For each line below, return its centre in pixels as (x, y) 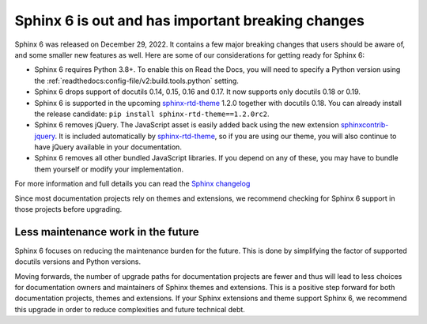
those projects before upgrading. (68, 209)
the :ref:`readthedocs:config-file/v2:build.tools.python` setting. (136, 81)
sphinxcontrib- (365, 125)
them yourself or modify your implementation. (109, 169)
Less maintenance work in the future (107, 232)
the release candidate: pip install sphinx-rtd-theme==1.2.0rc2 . (152, 114)
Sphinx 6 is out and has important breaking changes (190, 21)
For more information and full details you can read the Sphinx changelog (132, 184)
